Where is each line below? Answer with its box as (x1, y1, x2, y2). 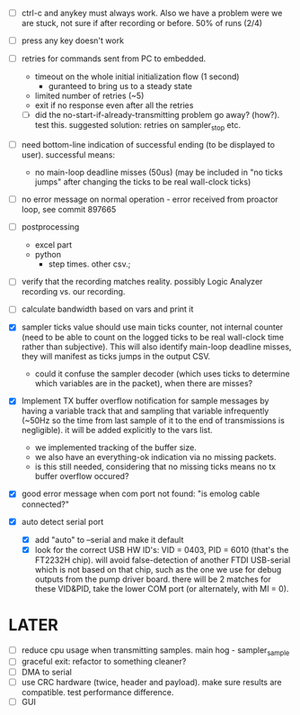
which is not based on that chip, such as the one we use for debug (34, 564, 282, 575)
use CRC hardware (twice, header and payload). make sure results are (21, 676, 282, 687)
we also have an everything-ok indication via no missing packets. (34, 452, 277, 463)
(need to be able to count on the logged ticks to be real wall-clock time (21, 332, 285, 343)
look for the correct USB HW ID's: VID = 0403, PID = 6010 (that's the (34, 544, 289, 555)
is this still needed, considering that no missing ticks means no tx (34, 461, 276, 472)
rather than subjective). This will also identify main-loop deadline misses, (21, 341, 292, 352)
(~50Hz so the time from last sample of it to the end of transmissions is (21, 415, 285, 426)
